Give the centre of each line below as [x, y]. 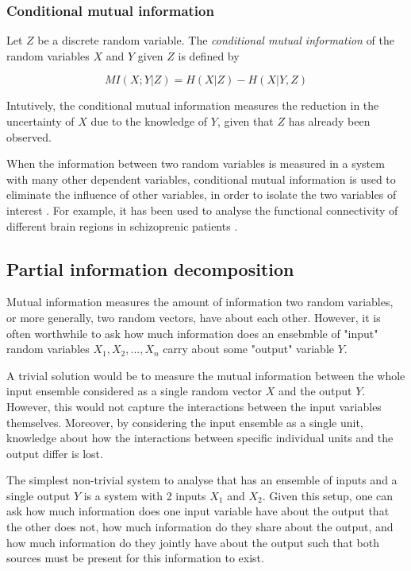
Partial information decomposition [150, 268]
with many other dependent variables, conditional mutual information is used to [201, 179]
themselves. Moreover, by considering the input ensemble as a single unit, [185, 422]
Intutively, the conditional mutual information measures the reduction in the [193, 105]
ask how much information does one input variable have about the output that [198, 511]
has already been [329, 121]
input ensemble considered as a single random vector [134, 391]
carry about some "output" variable [248, 349]
